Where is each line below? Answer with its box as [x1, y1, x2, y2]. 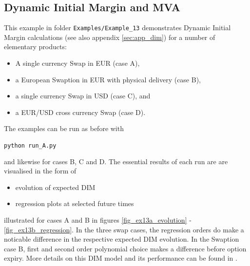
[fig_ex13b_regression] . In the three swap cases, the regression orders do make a [4, 224, 244, 234]
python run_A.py [4, 142, 57, 150]
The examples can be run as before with [4, 123, 124, 133]
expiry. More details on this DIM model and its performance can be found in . [4, 253, 237, 263]
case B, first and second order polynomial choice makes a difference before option [4, 243, 247, 253]
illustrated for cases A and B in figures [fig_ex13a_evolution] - [4, 215, 192, 225]
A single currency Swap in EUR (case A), [15, 58, 140, 68]
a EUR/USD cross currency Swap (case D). [15, 107, 146, 117]
